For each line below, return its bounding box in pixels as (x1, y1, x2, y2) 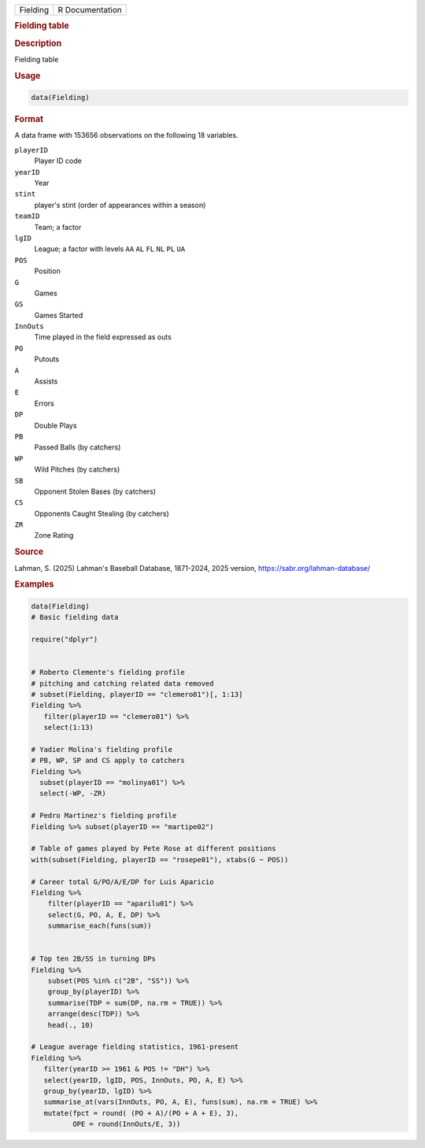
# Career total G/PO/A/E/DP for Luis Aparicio (31, 877, 214, 886)
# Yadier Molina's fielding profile (31, 745, 173, 754)
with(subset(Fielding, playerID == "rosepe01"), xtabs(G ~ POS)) (31, 855, 289, 864)
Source (14, 546, 44, 557)
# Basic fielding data (31, 613, 119, 622)
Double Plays (34, 420, 78, 430)
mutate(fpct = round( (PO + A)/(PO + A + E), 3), (43, 1109, 239, 1117)
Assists (34, 376, 58, 386)
